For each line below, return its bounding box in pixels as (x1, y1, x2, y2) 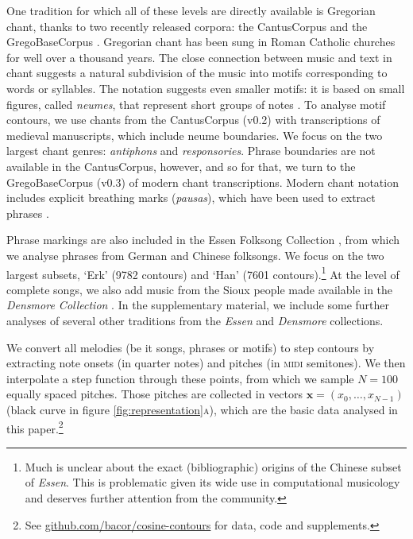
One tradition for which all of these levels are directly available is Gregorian (6, 2, 376, 18)
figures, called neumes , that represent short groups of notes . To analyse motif (6, 95, 386, 112)
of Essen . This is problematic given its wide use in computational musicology (25, 474, 400, 491)
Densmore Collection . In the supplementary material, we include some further (6, 297, 390, 313)
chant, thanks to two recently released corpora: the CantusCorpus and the (6, 17, 368, 34)
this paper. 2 (6, 417, 64, 436)
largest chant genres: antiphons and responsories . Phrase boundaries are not (6, 142, 376, 159)
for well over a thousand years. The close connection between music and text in (6, 48, 392, 65)
